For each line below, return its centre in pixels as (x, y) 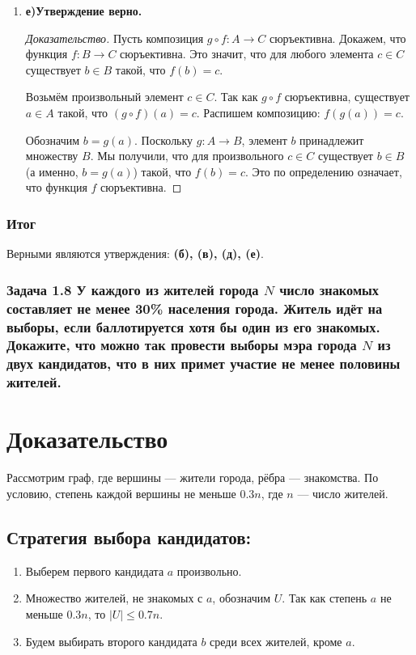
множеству (52, 156)
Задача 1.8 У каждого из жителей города (133, 289)
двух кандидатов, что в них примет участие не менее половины (204, 363)
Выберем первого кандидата (95, 570)
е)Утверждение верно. (84, 11)
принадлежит (332, 139)
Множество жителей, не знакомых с (114, 598)
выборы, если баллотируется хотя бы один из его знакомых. (193, 326)
